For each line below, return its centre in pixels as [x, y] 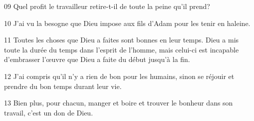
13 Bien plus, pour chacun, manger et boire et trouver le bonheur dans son [119, 103]
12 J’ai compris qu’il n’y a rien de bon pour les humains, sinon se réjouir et [119, 76]
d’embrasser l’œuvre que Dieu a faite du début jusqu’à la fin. [97, 59]
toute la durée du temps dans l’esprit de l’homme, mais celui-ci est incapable [122, 49]
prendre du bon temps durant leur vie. [63, 86]
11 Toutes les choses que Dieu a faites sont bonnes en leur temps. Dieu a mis [122, 40]
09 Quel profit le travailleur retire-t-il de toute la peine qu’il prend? [107, 6]
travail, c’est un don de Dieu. [49, 112]
